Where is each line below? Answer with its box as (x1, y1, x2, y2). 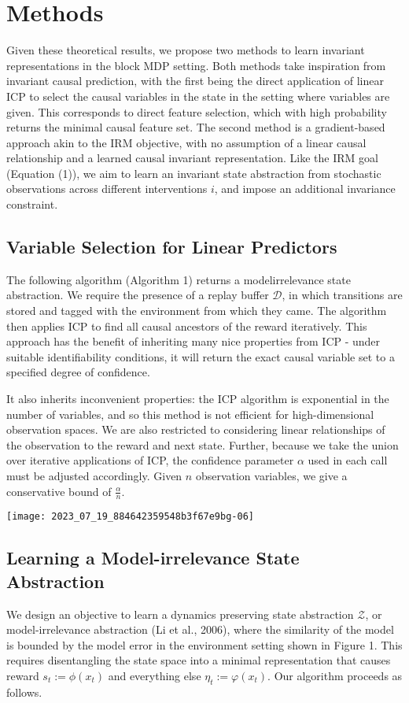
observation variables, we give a (195, 467, 348, 483)
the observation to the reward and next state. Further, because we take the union (6, 436, 399, 453)
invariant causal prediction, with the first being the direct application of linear (6, 72, 384, 89)
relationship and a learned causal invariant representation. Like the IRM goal (6, 150, 378, 166)
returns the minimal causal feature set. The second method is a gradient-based (6, 119, 385, 135)
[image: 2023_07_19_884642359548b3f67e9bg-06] (6, 511, 254, 523)
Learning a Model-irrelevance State (6, 546, 300, 570)
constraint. (6, 196, 58, 213)
